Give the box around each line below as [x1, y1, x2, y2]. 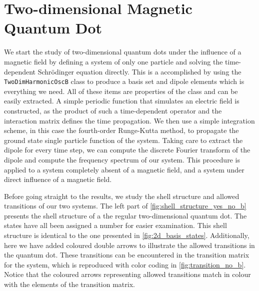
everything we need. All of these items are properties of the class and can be [4, 85, 238, 96]
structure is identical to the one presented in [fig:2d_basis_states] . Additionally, [4, 230, 249, 240]
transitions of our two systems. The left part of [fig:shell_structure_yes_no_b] [4, 200, 246, 211]
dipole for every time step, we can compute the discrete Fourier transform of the [4, 144, 250, 155]
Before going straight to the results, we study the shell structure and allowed [4, 190, 239, 201]
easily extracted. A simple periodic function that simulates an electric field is [4, 95, 239, 106]
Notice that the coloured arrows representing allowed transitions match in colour [4, 269, 251, 279]
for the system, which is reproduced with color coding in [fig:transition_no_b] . [4, 259, 246, 269]
